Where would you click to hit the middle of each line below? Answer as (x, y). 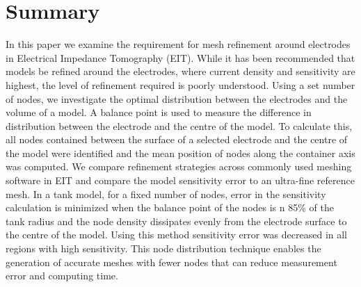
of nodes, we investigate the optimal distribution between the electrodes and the (177, 98)
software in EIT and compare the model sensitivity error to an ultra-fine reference (180, 180)
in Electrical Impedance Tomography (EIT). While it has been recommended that (180, 57)
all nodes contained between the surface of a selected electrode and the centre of (177, 139)
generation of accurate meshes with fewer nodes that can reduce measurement (171, 262)
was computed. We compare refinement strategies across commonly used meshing (179, 166)
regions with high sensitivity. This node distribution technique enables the (163, 248)
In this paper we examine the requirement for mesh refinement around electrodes (178, 44)
